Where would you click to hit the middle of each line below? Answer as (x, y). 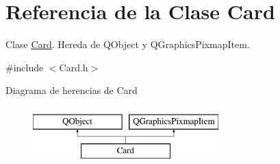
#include (25, 67)
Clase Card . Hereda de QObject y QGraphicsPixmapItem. (128, 44)
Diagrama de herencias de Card (72, 90)
